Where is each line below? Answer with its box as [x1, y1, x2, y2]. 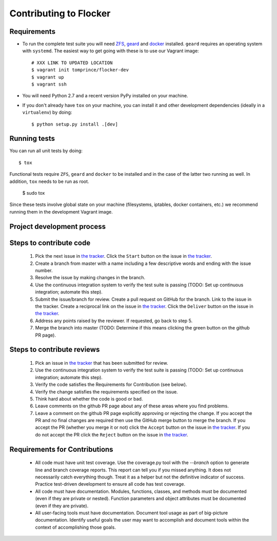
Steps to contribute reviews [9, 345, 100, 354]
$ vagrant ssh [31, 81, 67, 87]
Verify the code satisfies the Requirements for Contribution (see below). [35, 382, 187, 388]
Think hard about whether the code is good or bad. [35, 396, 143, 402]
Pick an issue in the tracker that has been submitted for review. [35, 360, 168, 366]
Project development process [9, 222, 106, 231]
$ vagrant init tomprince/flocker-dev [31, 67, 129, 73]
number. [35, 267, 53, 274]
